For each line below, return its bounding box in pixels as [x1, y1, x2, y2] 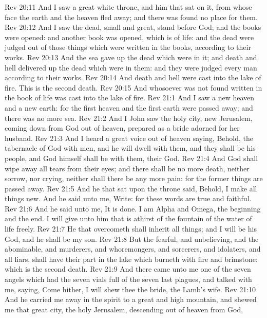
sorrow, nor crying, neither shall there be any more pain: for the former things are [5, 173, 263, 184]
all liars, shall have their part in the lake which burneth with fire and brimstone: [5, 253, 258, 264]
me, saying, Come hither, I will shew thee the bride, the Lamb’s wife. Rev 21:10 [5, 284, 256, 294]
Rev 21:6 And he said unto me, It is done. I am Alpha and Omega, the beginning [5, 203, 261, 214]
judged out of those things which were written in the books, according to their [5, 42, 251, 52]
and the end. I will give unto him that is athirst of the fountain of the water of [5, 213, 252, 224]
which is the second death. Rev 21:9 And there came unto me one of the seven [5, 263, 251, 274]
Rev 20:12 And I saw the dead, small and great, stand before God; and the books [5, 22, 261, 32]
